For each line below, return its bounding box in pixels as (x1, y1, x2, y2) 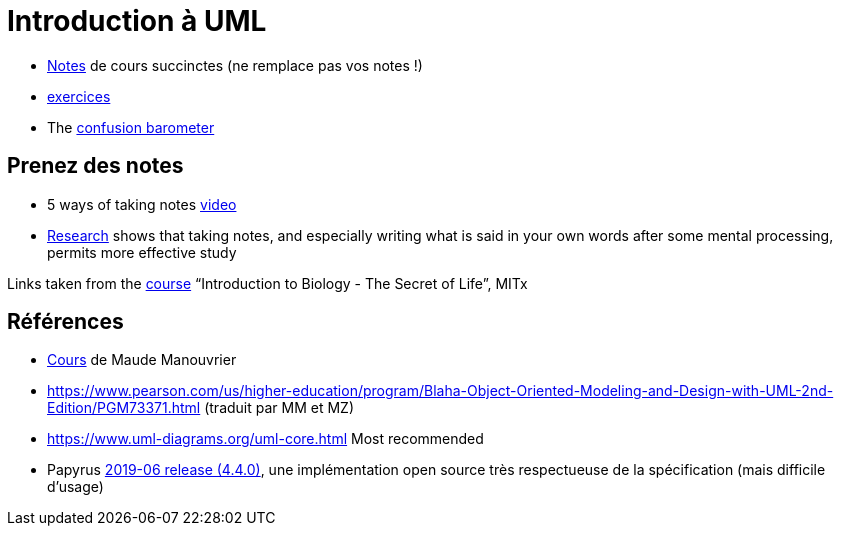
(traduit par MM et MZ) (204, 399, 355, 417)
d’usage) (47, 478, 104, 496)
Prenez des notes (7, 153, 184, 179)
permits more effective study (47, 243, 237, 261)
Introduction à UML (7, 4, 267, 38)
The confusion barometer (47, 118, 215, 136)
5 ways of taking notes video (47, 195, 237, 213)
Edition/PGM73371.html (47, 399, 201, 417)
